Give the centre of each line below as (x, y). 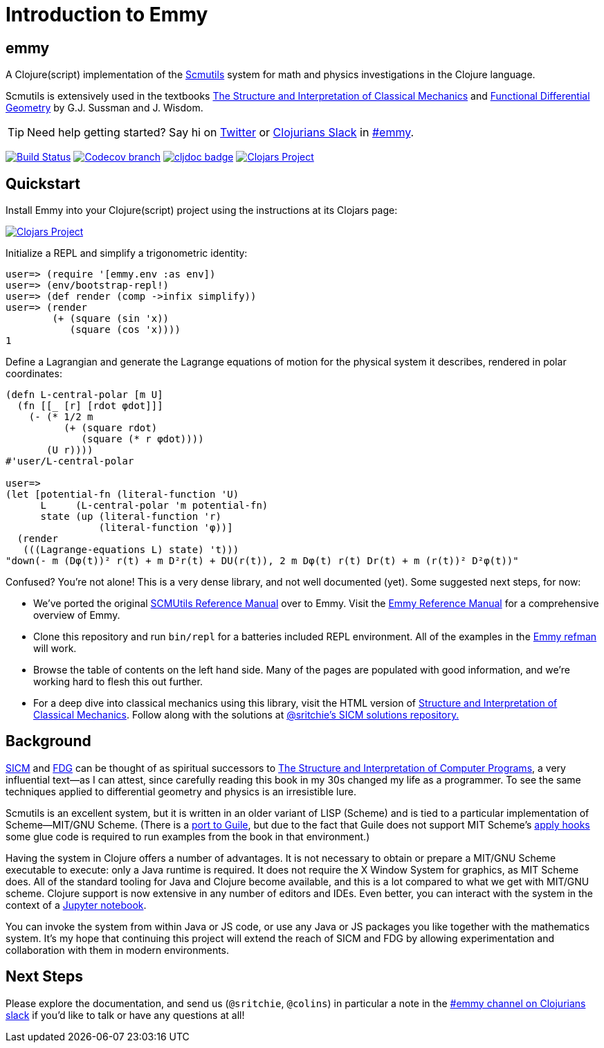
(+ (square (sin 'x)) (111, 319)
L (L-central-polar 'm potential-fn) (154, 506)
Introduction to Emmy (107, 15)
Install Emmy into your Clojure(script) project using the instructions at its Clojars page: (202, 210)
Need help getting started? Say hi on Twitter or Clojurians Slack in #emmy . (221, 133)
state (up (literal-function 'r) (131, 517)
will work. (55, 649)
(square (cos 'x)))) (125, 330)
